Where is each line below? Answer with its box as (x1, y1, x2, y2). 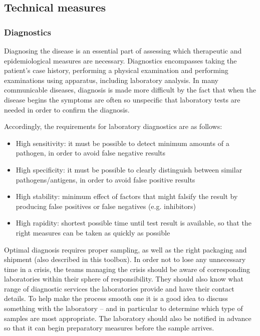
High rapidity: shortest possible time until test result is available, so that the (16, 217, 251, 228)
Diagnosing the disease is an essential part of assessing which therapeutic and (4, 45, 242, 55)
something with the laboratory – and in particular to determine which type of (4, 303, 243, 313)
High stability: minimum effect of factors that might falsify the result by (16, 191, 238, 201)
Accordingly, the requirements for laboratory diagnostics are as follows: (4, 121, 222, 131)
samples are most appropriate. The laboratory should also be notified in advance (4, 312, 251, 323)
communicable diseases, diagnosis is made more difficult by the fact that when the (4, 84, 256, 95)
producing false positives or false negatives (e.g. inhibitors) (16, 200, 196, 211)
